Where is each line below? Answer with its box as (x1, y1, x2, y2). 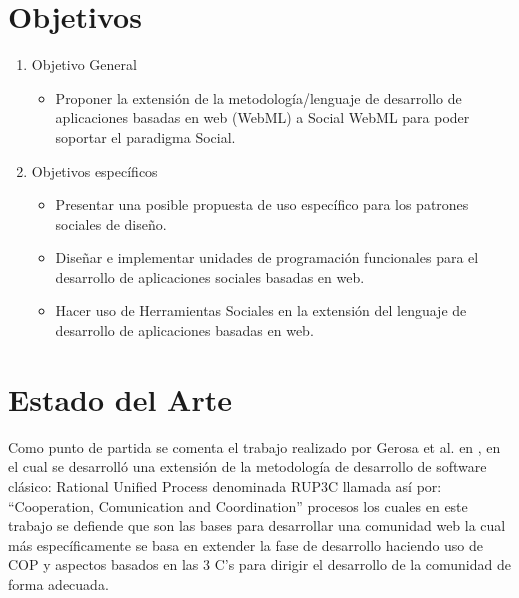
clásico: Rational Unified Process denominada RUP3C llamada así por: (8, 475, 442, 496)
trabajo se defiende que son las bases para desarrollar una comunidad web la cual (8, 515, 506, 536)
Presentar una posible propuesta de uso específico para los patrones (55, 194, 469, 215)
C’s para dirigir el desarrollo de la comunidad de (214, 554, 511, 575)
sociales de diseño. (55, 213, 167, 234)
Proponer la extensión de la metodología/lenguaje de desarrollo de (55, 87, 462, 108)
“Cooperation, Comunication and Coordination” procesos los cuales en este (8, 495, 468, 516)
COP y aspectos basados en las (8, 554, 199, 575)
